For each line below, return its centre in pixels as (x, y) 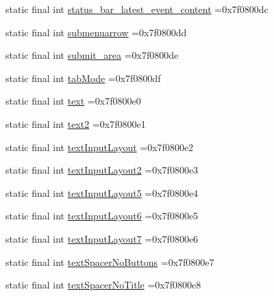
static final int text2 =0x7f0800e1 (76, 123)
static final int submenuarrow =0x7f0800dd (96, 32)
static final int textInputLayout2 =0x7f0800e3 (102, 170)
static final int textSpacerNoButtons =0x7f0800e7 (110, 261)
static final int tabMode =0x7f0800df (83, 78)
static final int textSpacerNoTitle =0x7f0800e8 (103, 285)
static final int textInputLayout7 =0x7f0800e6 (102, 238)
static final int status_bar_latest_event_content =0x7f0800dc (137, 9)
